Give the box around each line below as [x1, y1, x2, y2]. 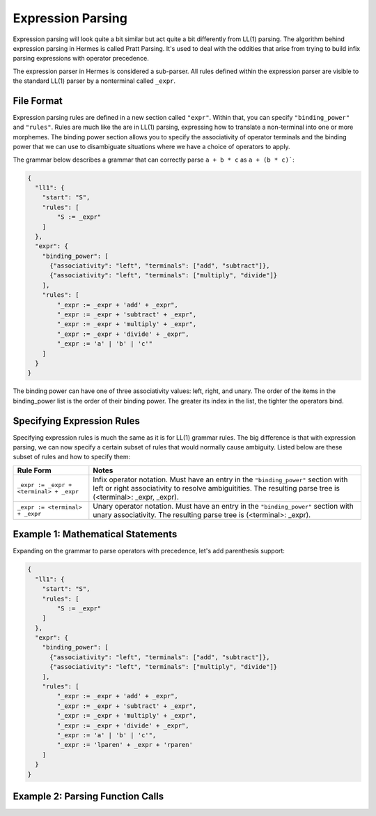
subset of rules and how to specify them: [13, 453, 131, 461]
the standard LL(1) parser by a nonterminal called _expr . [13, 77, 176, 85]
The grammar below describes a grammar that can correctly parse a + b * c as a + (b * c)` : [13, 155, 295, 164]
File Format [13, 95, 63, 107]
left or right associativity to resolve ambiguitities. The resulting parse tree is [93, 483, 340, 493]
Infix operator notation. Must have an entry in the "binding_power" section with [93, 475, 348, 484]
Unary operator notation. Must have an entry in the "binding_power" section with [93, 501, 354, 511]
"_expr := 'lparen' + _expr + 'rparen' [56, 741, 193, 749]
